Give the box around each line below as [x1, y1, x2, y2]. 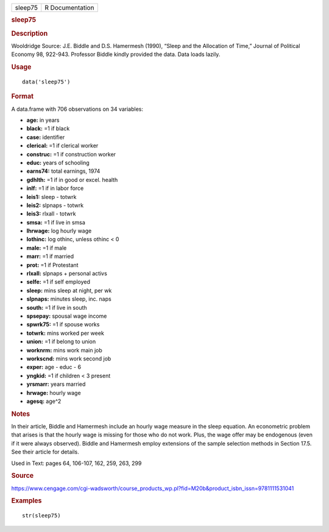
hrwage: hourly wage [26, 389, 82, 396]
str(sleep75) [22, 512, 61, 519]
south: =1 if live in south [26, 304, 88, 311]
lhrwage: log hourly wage [26, 227, 92, 234]
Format [11, 92, 34, 100]
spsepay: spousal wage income [26, 312, 107, 320]
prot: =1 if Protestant [26, 261, 79, 268]
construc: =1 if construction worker [26, 150, 116, 158]
